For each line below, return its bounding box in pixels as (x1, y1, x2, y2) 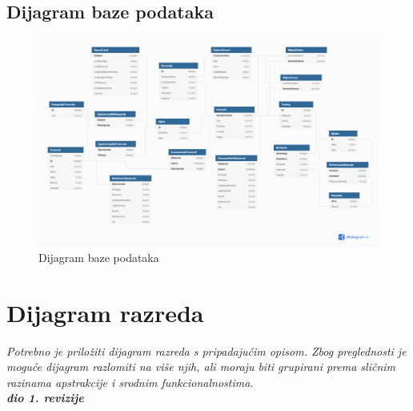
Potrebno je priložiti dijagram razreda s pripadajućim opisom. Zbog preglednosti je (6, 342, 407, 359)
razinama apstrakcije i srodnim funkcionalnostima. (6, 373, 254, 390)
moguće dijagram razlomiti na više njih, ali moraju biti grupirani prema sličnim (6, 358, 396, 375)
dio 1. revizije (6, 389, 84, 406)
